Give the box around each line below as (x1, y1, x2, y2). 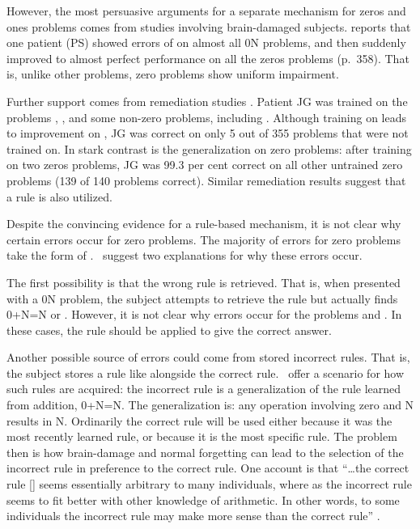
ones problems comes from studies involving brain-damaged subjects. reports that (6, 18, 411, 35)
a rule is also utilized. (6, 188, 112, 205)
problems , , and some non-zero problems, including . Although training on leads (6, 108, 407, 125)
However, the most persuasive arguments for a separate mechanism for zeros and (6, 2, 406, 19)
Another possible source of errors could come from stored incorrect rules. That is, (6, 349, 410, 366)
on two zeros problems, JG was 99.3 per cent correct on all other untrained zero (6, 156, 403, 173)
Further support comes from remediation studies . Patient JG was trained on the (6, 92, 408, 109)
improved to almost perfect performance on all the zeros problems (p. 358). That (6, 49, 409, 66)
